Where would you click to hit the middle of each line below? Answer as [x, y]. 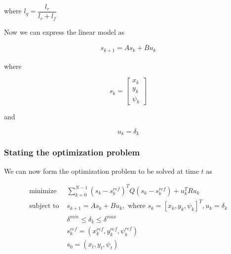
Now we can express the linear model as [64, 31]
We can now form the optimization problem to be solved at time [101, 171]
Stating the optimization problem [72, 152]
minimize [43, 191]
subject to [44, 206]
